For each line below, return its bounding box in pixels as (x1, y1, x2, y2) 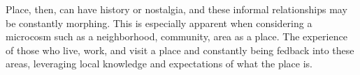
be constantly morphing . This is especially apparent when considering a (6, 15, 312, 30)
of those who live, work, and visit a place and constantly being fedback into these (6, 42, 354, 57)
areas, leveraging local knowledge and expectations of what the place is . (6, 56, 312, 71)
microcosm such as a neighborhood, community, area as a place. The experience (6, 29, 347, 44)
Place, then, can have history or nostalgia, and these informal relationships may (6, 2, 347, 16)
